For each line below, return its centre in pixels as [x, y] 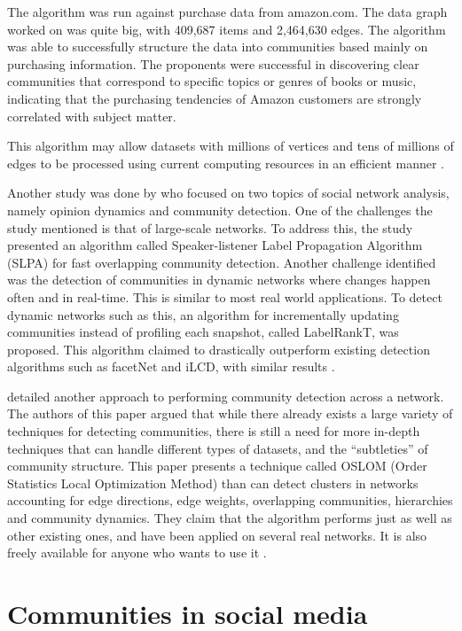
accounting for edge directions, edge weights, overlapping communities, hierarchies [230, 500]
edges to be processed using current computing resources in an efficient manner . [226, 163]
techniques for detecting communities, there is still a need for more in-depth [214, 431]
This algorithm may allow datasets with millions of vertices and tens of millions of [231, 146]
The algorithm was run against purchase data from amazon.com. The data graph [227, 12]
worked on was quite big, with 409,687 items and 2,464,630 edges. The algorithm [227, 29]
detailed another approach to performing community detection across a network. [226, 396]
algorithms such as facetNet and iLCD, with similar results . [171, 366]
